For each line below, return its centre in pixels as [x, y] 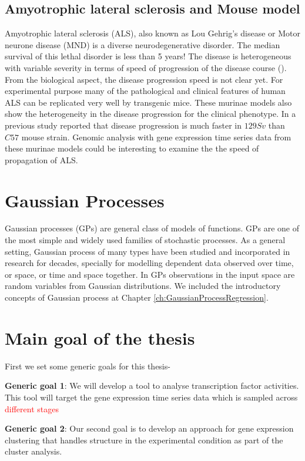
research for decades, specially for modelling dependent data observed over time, [149, 263]
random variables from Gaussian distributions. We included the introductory [143, 286]
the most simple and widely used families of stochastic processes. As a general [145, 240]
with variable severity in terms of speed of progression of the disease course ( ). [146, 67]
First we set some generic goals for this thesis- [88, 366]
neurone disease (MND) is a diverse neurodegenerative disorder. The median [143, 44]
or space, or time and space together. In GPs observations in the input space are [150, 274]
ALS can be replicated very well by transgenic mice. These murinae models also [148, 102]
